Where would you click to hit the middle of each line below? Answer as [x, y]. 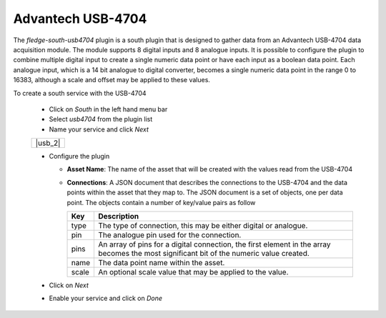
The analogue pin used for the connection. [169, 235]
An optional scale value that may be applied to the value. [193, 272]
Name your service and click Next [99, 129]
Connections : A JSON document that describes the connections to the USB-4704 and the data [207, 182]
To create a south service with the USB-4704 [80, 93]
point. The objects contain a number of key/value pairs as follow [161, 202]
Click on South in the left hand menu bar [108, 109]
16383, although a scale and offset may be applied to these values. [112, 80]
